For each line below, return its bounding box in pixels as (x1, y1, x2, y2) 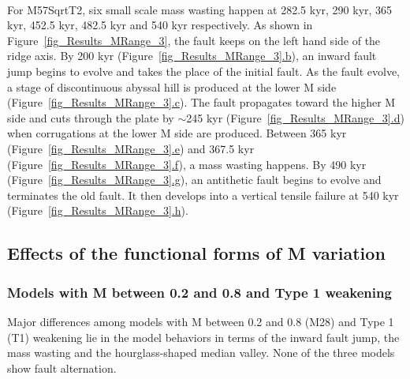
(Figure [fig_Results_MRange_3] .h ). (7, 202, 188, 219)
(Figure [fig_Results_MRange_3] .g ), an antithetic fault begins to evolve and (7, 171, 382, 188)
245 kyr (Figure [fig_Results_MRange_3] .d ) (186, 109, 404, 126)
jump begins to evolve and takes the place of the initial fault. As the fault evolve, (7, 62, 401, 79)
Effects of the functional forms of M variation (7, 241, 386, 265)
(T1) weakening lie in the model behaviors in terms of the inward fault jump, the (7, 328, 400, 345)
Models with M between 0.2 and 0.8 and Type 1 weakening (7, 282, 392, 302)
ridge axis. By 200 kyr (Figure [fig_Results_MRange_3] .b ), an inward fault (7, 47, 377, 64)
